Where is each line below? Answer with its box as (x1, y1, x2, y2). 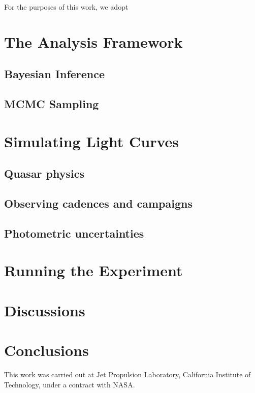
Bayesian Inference (4, 66, 105, 82)
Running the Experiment (4, 260, 183, 281)
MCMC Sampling (4, 96, 99, 112)
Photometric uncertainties (4, 225, 144, 241)
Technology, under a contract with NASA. (4, 379, 135, 389)
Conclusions (4, 340, 89, 361)
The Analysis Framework (4, 31, 183, 52)
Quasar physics (4, 166, 84, 181)
